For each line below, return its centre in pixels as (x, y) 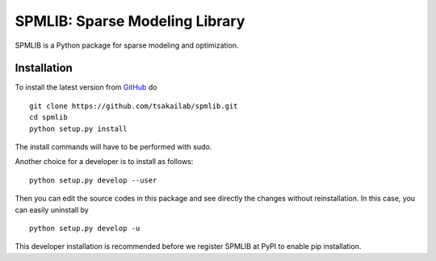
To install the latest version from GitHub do (86, 87)
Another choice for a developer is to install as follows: (104, 162)
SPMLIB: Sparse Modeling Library (130, 21)
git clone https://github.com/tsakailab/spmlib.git (134, 106)
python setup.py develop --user (93, 180)
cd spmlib (48, 118)
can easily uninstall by (52, 209)
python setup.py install (78, 128)
